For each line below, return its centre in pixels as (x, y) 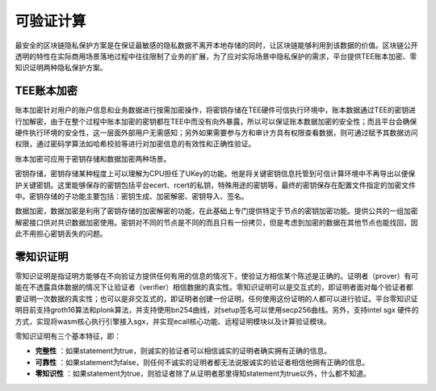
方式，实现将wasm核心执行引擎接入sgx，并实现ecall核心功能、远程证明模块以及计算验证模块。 (173, 321)
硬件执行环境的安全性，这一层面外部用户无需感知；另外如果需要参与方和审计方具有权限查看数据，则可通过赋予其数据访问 (216, 132)
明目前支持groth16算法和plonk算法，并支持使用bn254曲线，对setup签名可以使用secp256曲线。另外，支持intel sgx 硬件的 (217, 310)
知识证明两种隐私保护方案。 (61, 68)
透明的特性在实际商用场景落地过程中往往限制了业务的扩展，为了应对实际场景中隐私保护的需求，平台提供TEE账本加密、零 (216, 56)
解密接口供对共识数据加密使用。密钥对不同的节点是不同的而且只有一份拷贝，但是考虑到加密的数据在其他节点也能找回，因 (216, 222)
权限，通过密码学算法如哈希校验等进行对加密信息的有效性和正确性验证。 (135, 144)
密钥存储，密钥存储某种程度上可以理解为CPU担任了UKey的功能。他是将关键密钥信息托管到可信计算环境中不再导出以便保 (215, 174)
